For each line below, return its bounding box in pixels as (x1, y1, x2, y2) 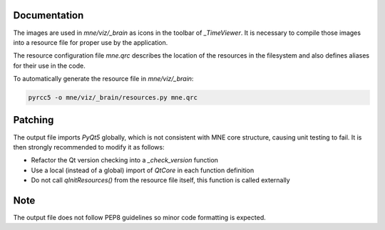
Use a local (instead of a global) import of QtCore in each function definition (31, 166, 255, 174)
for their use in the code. (13, 61, 86, 70)
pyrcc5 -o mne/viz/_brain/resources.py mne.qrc (28, 93, 197, 102)
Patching (13, 114, 54, 126)
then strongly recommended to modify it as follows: (13, 142, 165, 151)
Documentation (13, 9, 84, 21)
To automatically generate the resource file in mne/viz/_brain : (13, 75, 194, 83)
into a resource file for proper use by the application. (13, 38, 168, 46)
